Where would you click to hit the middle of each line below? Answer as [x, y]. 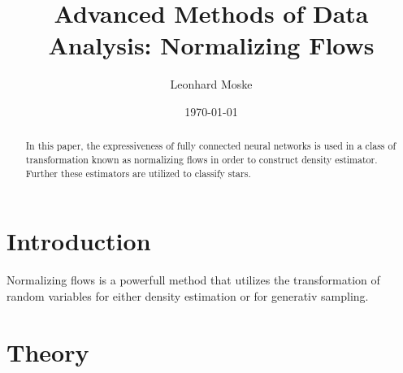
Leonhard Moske [211, 84]
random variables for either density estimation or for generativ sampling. [188, 295]
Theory [48, 351]
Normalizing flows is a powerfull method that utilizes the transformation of [193, 280]
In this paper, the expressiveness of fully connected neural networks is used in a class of [211, 146]
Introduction [79, 241]
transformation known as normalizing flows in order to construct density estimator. [201, 159]
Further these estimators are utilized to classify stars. [138, 173]
